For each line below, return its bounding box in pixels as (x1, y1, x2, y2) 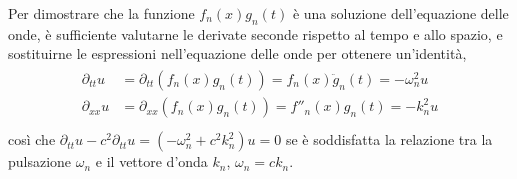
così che (8, 129, 56, 150)
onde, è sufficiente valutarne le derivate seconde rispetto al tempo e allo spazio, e (8, 23, 503, 44)
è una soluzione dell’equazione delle (292, 3, 509, 23)
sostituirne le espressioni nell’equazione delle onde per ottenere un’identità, (8, 43, 467, 64)
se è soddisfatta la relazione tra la (285, 129, 493, 150)
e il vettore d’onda (95, 151, 208, 172)
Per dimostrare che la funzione (8, 3, 195, 23)
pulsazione (8, 151, 72, 172)
